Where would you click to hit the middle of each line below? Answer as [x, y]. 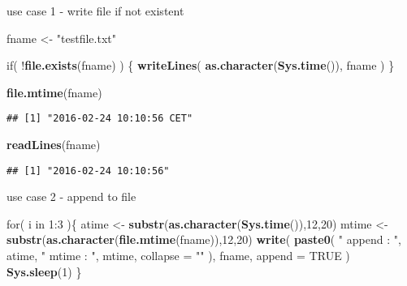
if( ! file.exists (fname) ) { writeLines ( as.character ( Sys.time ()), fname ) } [201, 65]
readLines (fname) [54, 145]
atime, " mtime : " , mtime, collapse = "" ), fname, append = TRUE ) [178, 256]
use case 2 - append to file [71, 196]
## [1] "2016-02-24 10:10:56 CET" [100, 119]
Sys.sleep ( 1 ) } [44, 271]
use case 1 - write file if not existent [95, 11]
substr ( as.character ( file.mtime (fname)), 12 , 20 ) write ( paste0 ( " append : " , [204, 239]
